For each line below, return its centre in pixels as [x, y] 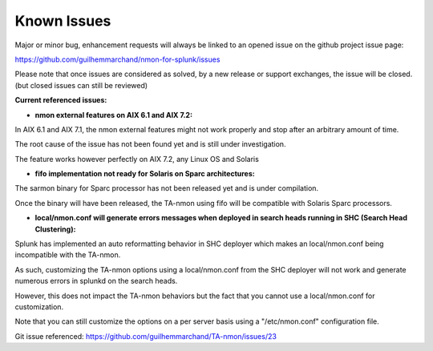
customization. [39, 307]
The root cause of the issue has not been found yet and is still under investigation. [150, 144]
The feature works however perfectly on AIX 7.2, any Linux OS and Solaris [137, 159]
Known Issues [63, 21]
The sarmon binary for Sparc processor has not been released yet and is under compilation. [167, 188]
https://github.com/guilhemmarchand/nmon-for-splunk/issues [117, 59]
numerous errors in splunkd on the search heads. [96, 281]
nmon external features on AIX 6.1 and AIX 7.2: [113, 115]
